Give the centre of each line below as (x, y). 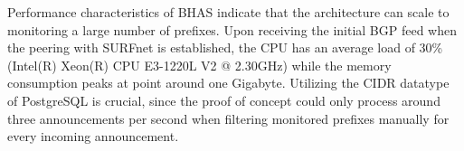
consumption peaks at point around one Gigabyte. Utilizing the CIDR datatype (228, 83)
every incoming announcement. (93, 136)
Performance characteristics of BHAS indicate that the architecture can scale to (228, 12)
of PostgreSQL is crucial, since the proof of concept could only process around (224, 100)
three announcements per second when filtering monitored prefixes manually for (228, 118)
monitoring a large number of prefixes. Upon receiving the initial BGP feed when (232, 29)
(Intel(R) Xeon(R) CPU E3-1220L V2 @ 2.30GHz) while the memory (199, 65)
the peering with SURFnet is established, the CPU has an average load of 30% (225, 47)
